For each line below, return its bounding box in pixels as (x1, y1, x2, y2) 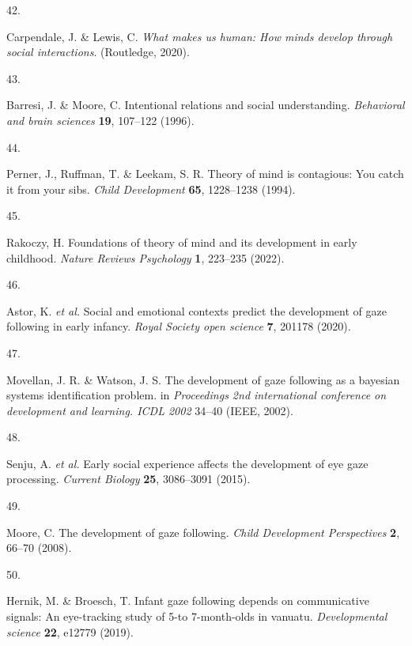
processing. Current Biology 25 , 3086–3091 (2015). (6, 470, 251, 487)
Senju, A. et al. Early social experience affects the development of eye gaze (6, 455, 369, 471)
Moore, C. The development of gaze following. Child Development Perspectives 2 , (6, 523, 400, 540)
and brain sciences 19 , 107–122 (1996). (6, 111, 195, 128)
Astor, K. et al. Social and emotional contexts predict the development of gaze (6, 302, 387, 319)
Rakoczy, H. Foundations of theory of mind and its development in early (6, 233, 357, 250)
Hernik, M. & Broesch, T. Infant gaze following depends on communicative (6, 592, 369, 609)
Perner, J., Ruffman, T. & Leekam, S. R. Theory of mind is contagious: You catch (6, 165, 404, 182)
